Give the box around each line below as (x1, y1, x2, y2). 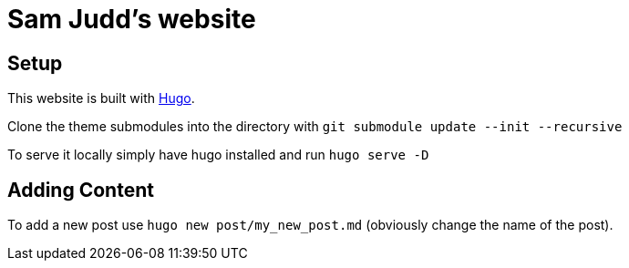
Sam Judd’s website (7, 4, 256, 35)
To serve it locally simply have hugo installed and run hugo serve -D (7, 147, 429, 163)
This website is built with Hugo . (7, 90, 195, 107)
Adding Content (7, 178, 154, 201)
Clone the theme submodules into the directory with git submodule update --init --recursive (7, 119, 623, 135)
